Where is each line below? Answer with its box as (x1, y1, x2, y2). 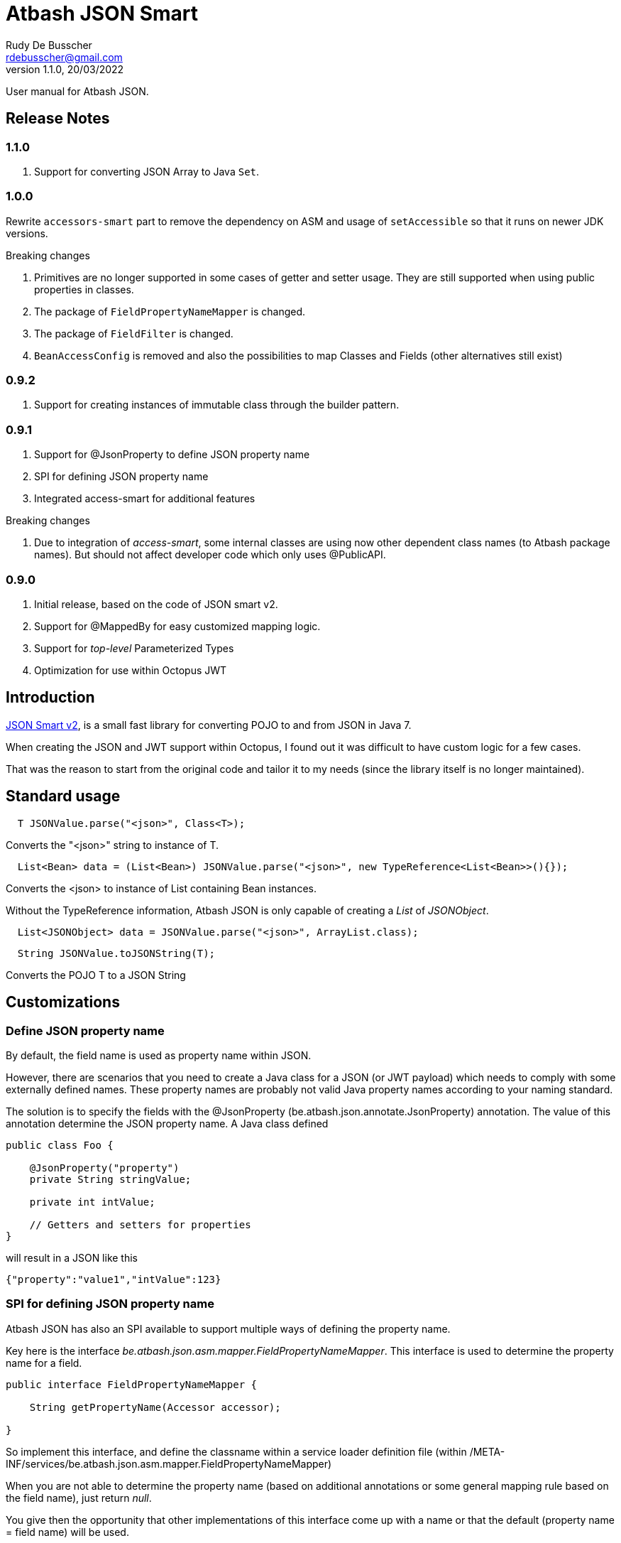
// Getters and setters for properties (29, 1218, 251, 1230)
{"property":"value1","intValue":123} (6, 1273, 221, 1285)
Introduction (6, 688, 95, 707)
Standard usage (6, 787, 121, 806)
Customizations (6, 993, 120, 1012)
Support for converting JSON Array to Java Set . (34, 165, 260, 178)
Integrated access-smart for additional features (34, 492, 255, 505)
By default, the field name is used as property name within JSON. (6, 1049, 312, 1061)
